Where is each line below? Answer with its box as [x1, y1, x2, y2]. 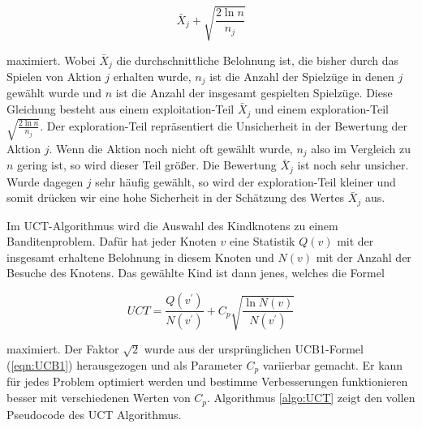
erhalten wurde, [113, 68, 192, 84]
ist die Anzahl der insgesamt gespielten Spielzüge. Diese [115, 84, 393, 101]
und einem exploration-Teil [255, 101, 389, 118]
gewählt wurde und [6, 84, 102, 101]
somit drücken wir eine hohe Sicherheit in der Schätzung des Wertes [6, 189, 345, 206]
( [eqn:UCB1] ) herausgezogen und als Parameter [6, 357, 243, 374]
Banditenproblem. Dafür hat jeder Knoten [6, 233, 217, 250]
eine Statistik [229, 233, 295, 250]
